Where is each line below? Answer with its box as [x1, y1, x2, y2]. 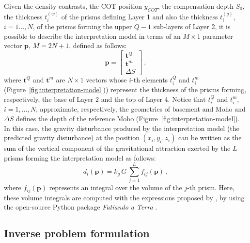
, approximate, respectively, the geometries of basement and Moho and [35, 104, 246, 114]
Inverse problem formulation [4, 226, 150, 241]
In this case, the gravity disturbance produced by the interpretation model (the [4, 123, 239, 133]
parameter [203, 31, 233, 41]
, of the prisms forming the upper [32, 21, 132, 32]
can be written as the [178, 132, 242, 143]
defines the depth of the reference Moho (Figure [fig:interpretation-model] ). [16, 113, 240, 123]
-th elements [131, 74, 168, 84]
